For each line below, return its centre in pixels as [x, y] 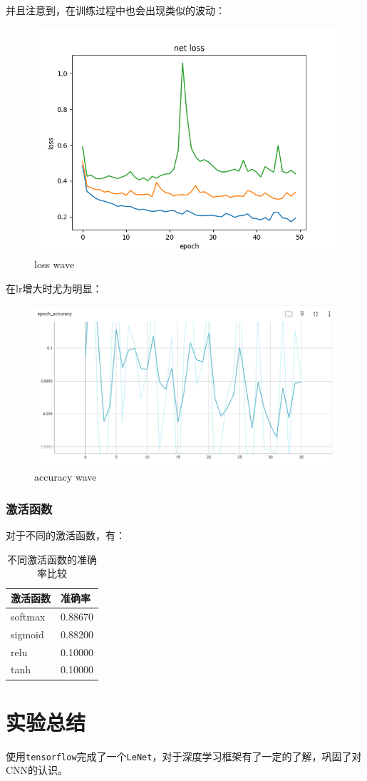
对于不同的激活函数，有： [66, 535]
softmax [28, 616]
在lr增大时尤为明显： [54, 288]
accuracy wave [66, 477]
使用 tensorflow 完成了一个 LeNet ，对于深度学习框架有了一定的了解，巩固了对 [184, 756]
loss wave [55, 264]
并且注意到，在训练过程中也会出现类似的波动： [115, 10]
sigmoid [27, 634]
